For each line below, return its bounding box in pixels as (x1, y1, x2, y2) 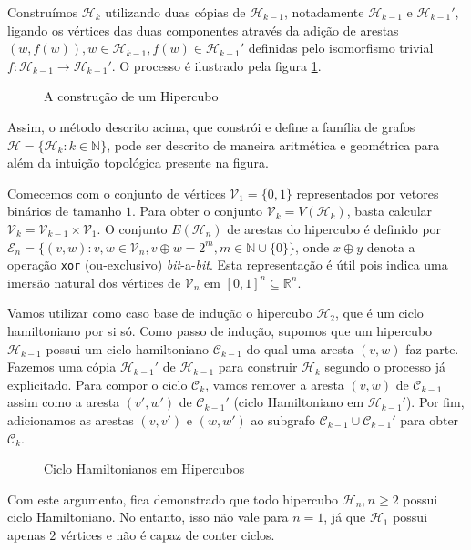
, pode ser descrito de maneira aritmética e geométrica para (107, 135, 440, 154)
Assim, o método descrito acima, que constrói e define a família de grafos (7, 117, 415, 136)
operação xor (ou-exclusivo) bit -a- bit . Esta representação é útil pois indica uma (7, 255, 448, 274)
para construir (218, 357, 298, 376)
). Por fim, (405, 392, 465, 412)
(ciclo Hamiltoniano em (233, 392, 364, 412)
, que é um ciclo (335, 303, 424, 322)
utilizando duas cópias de (105, 3, 246, 21)
